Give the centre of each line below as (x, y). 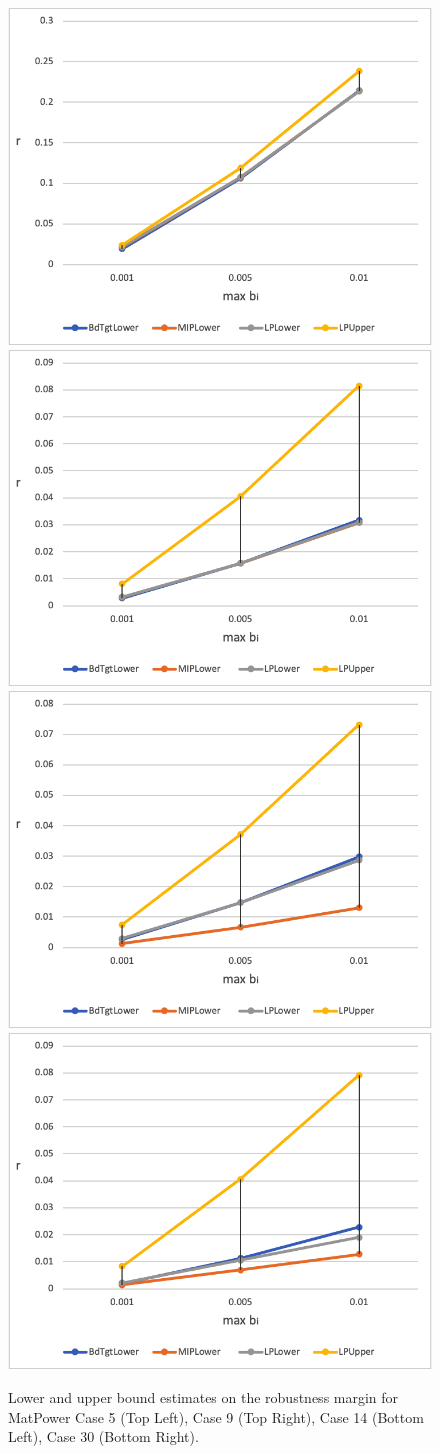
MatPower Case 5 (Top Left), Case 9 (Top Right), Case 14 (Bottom (216, 1416)
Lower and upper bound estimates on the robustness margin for (203, 1397)
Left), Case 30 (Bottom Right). (103, 1436)
